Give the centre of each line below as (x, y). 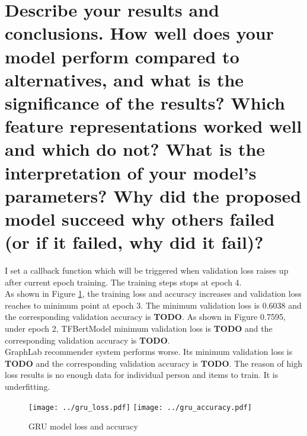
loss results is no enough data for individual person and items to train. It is (142, 375)
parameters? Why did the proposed (153, 195)
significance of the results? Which (145, 102)
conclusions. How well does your (139, 33)
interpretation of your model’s (131, 172)
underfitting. (28, 386)
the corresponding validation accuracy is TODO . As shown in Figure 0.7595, (145, 317)
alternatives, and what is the (124, 79)
